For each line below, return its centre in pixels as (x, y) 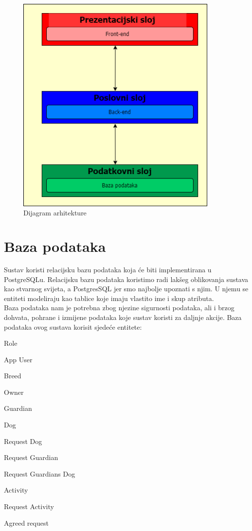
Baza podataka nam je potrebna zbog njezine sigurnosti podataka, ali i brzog (119, 308)
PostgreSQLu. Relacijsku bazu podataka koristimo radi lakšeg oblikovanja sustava (126, 279)
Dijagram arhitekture (55, 213)
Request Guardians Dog (40, 473)
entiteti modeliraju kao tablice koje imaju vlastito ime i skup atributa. (109, 298)
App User (18, 359)
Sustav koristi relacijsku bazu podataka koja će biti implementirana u (108, 269)
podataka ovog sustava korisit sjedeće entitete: (73, 327)
